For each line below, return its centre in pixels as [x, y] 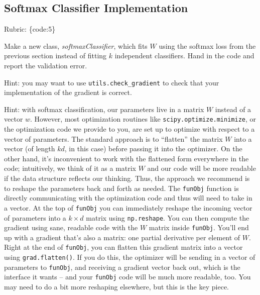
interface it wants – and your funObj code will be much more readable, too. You [127, 277]
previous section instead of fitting [55, 56]
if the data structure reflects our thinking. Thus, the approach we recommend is [127, 178]
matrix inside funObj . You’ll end [199, 227]
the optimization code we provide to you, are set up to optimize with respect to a [129, 129]
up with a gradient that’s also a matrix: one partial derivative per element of [122, 237]
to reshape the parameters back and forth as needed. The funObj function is [121, 188]
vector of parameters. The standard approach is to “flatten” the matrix [113, 138]
